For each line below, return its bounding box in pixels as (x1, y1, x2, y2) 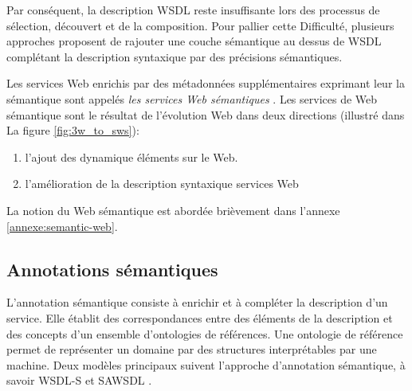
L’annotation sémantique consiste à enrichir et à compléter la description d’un (6, 294, 388, 311)
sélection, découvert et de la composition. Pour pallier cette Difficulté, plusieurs (6, 17, 394, 33)
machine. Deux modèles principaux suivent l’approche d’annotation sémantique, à (6, 356, 406, 373)
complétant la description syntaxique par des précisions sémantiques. (6, 48, 343, 65)
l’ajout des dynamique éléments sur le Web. (25, 148, 238, 165)
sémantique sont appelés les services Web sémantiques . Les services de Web (6, 90, 378, 107)
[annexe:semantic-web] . (6, 217, 118, 234)
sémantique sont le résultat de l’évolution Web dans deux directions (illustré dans (6, 106, 405, 123)
